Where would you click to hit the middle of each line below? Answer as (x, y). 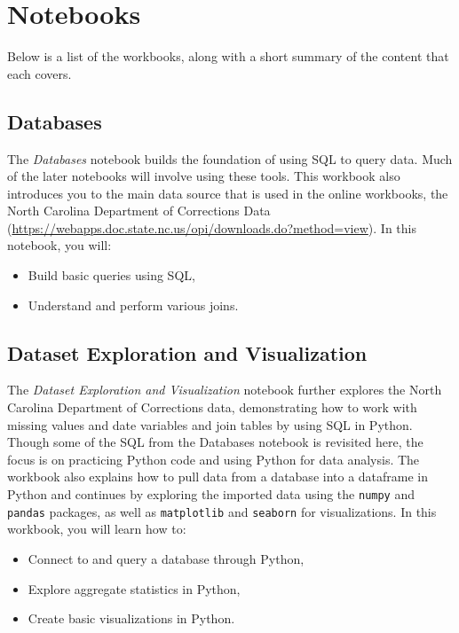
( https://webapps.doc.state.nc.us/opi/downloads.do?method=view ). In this (212, 227)
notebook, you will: (59, 245)
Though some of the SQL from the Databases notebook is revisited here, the (215, 442)
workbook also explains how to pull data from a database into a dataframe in (218, 477)
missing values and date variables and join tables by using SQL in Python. (210, 424)
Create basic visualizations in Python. (131, 618)
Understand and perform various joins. (133, 305)
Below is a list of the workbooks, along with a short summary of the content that (228, 56)
